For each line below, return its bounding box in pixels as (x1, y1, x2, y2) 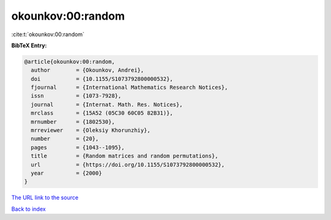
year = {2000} (31, 170, 102, 176)
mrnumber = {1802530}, (31, 118, 115, 125)
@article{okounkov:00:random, (24, 58, 115, 65)
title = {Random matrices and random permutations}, (31, 153, 219, 159)
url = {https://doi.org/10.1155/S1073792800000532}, (31, 161, 225, 168)
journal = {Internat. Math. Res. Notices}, (31, 101, 183, 108)
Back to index (11, 205, 46, 213)
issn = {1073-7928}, (31, 93, 122, 99)
